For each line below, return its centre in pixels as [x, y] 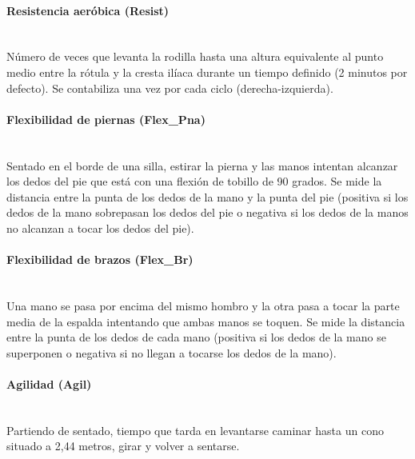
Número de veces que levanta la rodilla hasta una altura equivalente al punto [195, 56]
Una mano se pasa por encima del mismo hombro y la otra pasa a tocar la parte [203, 305]
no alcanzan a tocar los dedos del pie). [100, 228]
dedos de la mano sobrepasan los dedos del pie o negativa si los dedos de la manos [207, 212]
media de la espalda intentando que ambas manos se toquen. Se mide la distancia [206, 321]
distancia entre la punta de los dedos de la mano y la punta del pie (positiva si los [207, 196]
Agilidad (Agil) [49, 383]
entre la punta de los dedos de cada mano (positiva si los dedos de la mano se [196, 337]
